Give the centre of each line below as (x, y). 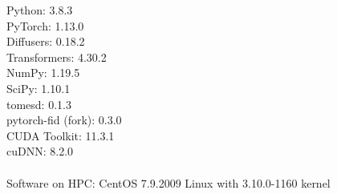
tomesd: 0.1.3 (39, 104)
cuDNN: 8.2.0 (40, 151)
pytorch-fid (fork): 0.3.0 (64, 120)
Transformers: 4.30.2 (57, 57)
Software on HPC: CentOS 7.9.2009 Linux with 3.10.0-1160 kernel (168, 182)
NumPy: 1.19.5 (43, 73)
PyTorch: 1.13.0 (45, 25)
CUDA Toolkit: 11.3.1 (61, 135)
